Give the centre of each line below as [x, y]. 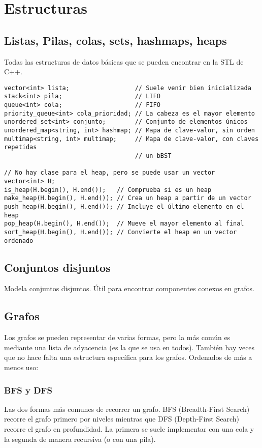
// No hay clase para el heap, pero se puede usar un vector [110, 173]
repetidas [21, 147]
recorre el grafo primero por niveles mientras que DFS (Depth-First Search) [122, 419]
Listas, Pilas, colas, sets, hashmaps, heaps [116, 40]
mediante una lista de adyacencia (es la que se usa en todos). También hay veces [129, 347]
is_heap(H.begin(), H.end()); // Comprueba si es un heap [108, 190]
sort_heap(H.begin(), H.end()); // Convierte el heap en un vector [121, 232]
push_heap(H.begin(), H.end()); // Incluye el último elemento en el [124, 206]
